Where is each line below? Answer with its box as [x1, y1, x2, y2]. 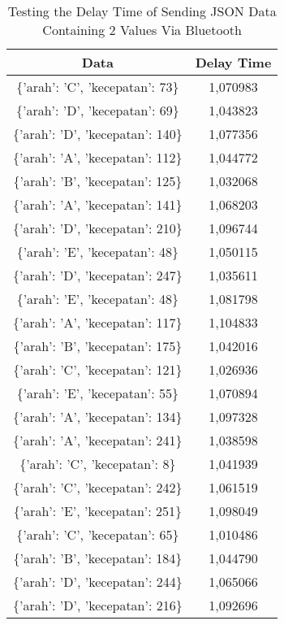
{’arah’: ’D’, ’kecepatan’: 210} [13, 219, 183, 237]
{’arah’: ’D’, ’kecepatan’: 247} [13, 266, 183, 284]
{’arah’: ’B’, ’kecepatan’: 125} [13, 171, 183, 190]
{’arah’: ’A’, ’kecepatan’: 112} [13, 148, 183, 167]
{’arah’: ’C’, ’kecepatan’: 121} [13, 360, 183, 379]
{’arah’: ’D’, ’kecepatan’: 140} [13, 124, 183, 143]
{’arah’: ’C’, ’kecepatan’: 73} [16, 77, 179, 96]
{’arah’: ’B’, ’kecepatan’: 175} [13, 336, 183, 355]
